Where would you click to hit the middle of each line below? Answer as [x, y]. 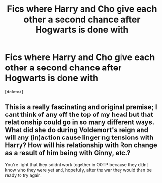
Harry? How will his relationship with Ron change [81, 145]
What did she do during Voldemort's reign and [77, 130]
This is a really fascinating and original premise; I [81, 107]
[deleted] [14, 91]
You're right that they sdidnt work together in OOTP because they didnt [77, 164]
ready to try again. [24, 175]
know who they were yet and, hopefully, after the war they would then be [79, 170]
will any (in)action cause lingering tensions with [79, 138]
